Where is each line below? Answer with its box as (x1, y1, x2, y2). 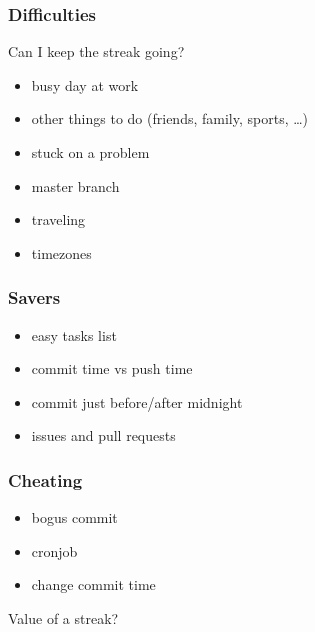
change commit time (31, 574, 156, 595)
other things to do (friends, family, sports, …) (31, 108, 309, 129)
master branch (31, 175, 120, 196)
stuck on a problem (31, 142, 150, 162)
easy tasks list (31, 324, 117, 345)
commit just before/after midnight (31, 391, 243, 412)
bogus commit (31, 507, 118, 528)
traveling (31, 209, 86, 230)
